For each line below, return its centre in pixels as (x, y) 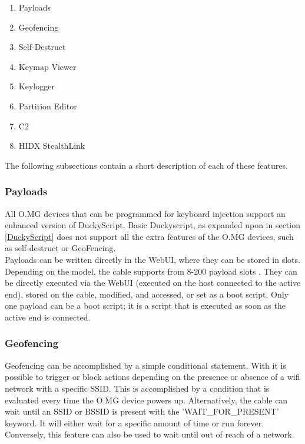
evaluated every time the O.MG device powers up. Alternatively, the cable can (146, 400)
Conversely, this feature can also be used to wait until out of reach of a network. (150, 434)
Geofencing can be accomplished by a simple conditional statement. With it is (145, 365)
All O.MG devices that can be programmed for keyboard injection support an (145, 213)
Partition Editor (48, 106)
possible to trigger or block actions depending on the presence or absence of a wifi (152, 377)
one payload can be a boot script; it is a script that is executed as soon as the (145, 306)
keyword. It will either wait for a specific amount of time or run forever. (135, 423)
